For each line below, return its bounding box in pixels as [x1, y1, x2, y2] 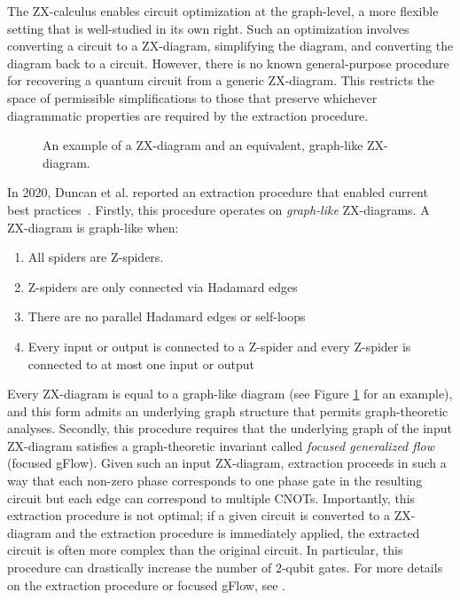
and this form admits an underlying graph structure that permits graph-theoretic [7, 401, 448, 420]
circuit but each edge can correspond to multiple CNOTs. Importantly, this [7, 488, 416, 507]
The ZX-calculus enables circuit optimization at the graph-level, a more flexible [7, 2, 439, 20]
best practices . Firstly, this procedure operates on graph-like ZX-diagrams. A [7, 200, 430, 218]
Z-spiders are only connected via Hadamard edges [27, 277, 298, 296]
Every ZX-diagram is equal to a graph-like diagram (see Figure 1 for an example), [7, 384, 453, 403]
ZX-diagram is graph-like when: [7, 217, 179, 236]
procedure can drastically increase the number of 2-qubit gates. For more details [7, 558, 443, 577]
